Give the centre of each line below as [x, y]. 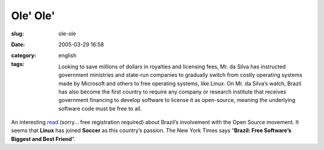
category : [24, 55]
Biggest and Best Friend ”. [43, 139]
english [67, 55]
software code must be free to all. [100, 109]
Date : [18, 44]
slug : [17, 34]
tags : [18, 64]
